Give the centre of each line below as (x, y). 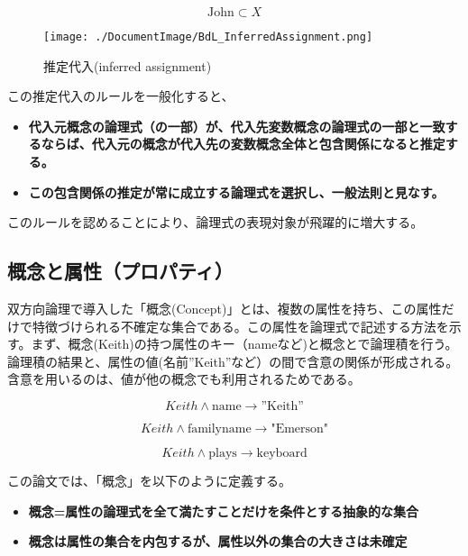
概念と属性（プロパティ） (120, 271)
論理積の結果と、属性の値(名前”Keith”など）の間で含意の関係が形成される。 (233, 361)
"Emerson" (300, 428)
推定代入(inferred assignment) (128, 65)
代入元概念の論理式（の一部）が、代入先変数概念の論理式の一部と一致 (237, 126)
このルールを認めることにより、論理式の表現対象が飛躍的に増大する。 (216, 222)
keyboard (282, 453)
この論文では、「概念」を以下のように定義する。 (149, 480)
